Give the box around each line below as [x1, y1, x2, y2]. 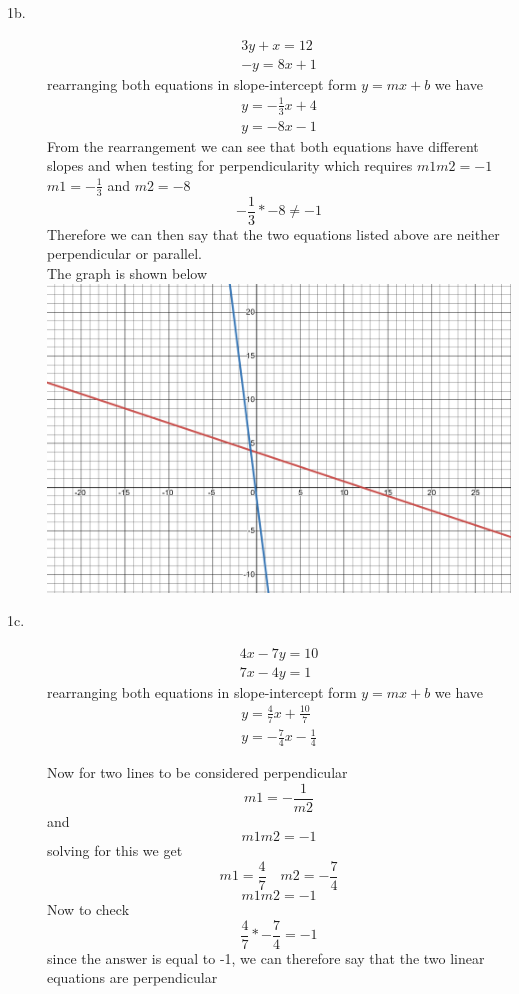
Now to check [47, 899, 130, 920]
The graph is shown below [47, 262, 208, 283]
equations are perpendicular [47, 967, 218, 988]
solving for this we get [47, 840, 183, 861]
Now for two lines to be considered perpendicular [47, 762, 348, 783]
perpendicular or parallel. [47, 243, 202, 264]
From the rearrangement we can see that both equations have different [47, 135, 479, 156]
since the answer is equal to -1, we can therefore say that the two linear [47, 947, 485, 968]
